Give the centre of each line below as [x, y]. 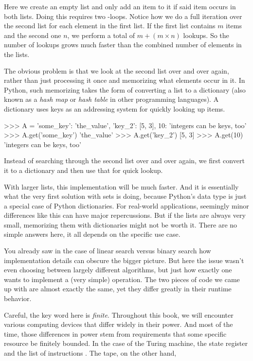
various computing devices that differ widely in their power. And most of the [118, 324]
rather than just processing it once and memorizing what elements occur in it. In [125, 80]
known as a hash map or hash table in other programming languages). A [111, 99]
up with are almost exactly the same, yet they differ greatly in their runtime [118, 289]
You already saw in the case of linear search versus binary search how [108, 251]
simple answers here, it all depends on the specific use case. [92, 234]
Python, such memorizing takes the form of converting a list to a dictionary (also [125, 89]
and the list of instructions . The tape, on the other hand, [90, 353]
